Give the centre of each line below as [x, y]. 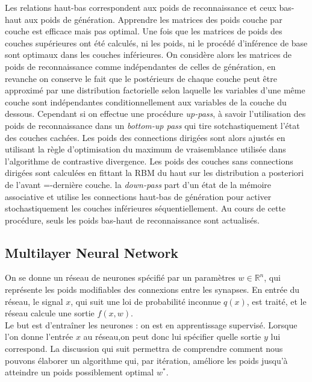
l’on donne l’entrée [39, 337]
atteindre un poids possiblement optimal [80, 372]
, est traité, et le [276, 301]
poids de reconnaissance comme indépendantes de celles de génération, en [140, 66]
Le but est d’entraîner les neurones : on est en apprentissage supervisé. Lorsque [151, 324]
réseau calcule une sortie [50, 313]
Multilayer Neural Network [92, 252]
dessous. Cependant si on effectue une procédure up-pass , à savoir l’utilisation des [155, 114]
